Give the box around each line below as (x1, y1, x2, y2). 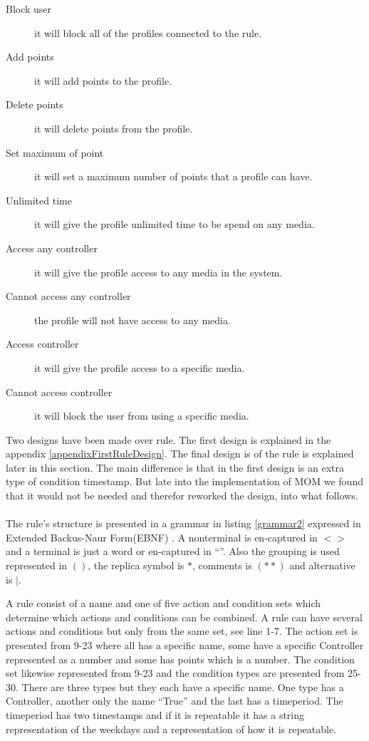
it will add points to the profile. (34, 73, 172, 88)
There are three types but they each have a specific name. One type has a (21, 679, 344, 694)
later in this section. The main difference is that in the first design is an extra (6, 460, 345, 475)
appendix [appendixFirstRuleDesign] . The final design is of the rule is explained (6, 446, 354, 461)
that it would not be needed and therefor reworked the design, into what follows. (6, 488, 358, 503)
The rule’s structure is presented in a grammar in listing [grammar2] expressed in (6, 516, 361, 531)
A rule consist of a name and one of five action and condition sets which (6, 596, 321, 611)
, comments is (192, 558, 252, 573)
